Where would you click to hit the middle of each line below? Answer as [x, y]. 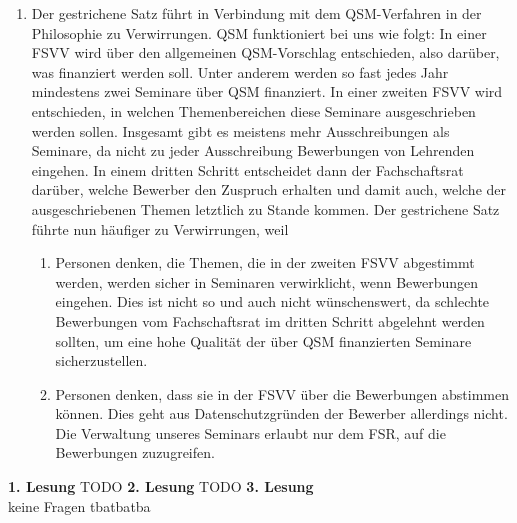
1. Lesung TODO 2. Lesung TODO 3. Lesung [161, 486]
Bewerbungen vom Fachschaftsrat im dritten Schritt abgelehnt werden [270, 320]
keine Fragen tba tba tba [79, 505]
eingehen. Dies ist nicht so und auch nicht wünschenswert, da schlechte [272, 301]
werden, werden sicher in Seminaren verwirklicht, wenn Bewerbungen [267, 281]
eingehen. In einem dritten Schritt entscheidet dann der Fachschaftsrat [247, 169]
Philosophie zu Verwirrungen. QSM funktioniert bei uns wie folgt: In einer [259, 32]
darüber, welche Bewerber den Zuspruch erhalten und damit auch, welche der [269, 189]
